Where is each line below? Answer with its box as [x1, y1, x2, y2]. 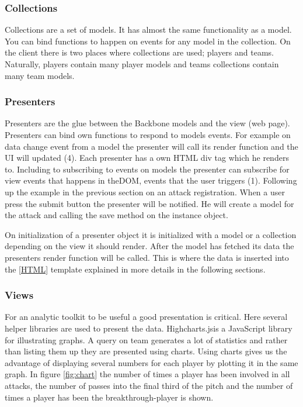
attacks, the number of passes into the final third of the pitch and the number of [5, 379, 293, 391]
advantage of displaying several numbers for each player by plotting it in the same [5, 356, 298, 368]
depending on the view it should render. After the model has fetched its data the [5, 240, 294, 252]
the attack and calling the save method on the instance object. [5, 209, 228, 221]
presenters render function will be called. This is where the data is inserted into [5, 251, 289, 263]
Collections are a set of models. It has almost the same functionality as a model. [5, 23, 292, 36]
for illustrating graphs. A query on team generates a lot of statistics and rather [5, 333, 288, 346]
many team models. [5, 69, 75, 81]
